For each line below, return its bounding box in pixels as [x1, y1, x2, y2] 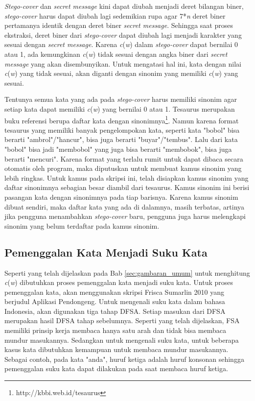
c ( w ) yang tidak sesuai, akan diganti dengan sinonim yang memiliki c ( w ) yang [4, 68, 238, 78]
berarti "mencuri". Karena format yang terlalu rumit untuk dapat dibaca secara [4, 153, 243, 164]
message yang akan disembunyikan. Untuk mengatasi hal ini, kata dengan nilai [4, 58, 241, 69]
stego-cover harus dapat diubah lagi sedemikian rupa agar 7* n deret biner [4, 10, 226, 21]
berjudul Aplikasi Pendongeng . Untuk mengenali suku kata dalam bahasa [4, 296, 225, 307]
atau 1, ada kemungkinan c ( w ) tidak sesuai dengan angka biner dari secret [4, 48, 228, 59]
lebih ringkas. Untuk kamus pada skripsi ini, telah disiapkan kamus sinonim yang [4, 172, 249, 183]
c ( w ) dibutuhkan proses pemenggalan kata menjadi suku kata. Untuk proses [4, 277, 233, 287]
